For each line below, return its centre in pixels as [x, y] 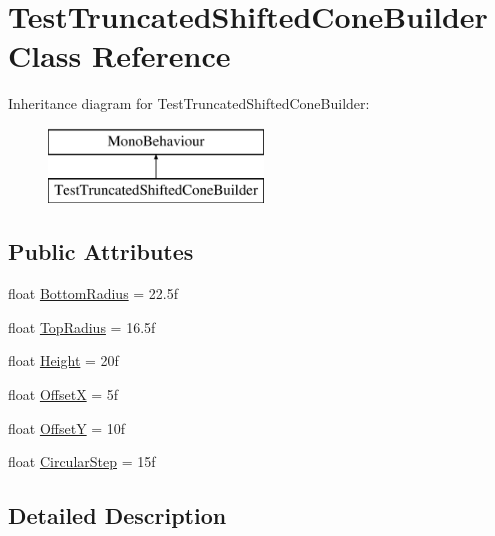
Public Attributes [101, 251]
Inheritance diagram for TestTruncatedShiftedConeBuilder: [189, 103]
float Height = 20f [63, 360]
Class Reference [119, 55]
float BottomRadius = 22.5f [93, 293]
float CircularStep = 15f [82, 461]
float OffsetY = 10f [67, 427]
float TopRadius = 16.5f [82, 326]
